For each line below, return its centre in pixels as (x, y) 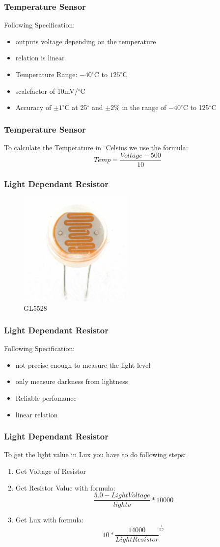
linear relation (37, 414)
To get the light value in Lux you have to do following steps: (95, 454)
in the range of (144, 107)
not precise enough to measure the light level (83, 365)
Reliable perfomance (46, 398)
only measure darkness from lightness (72, 381)
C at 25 (76, 107)
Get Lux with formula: (50, 520)
